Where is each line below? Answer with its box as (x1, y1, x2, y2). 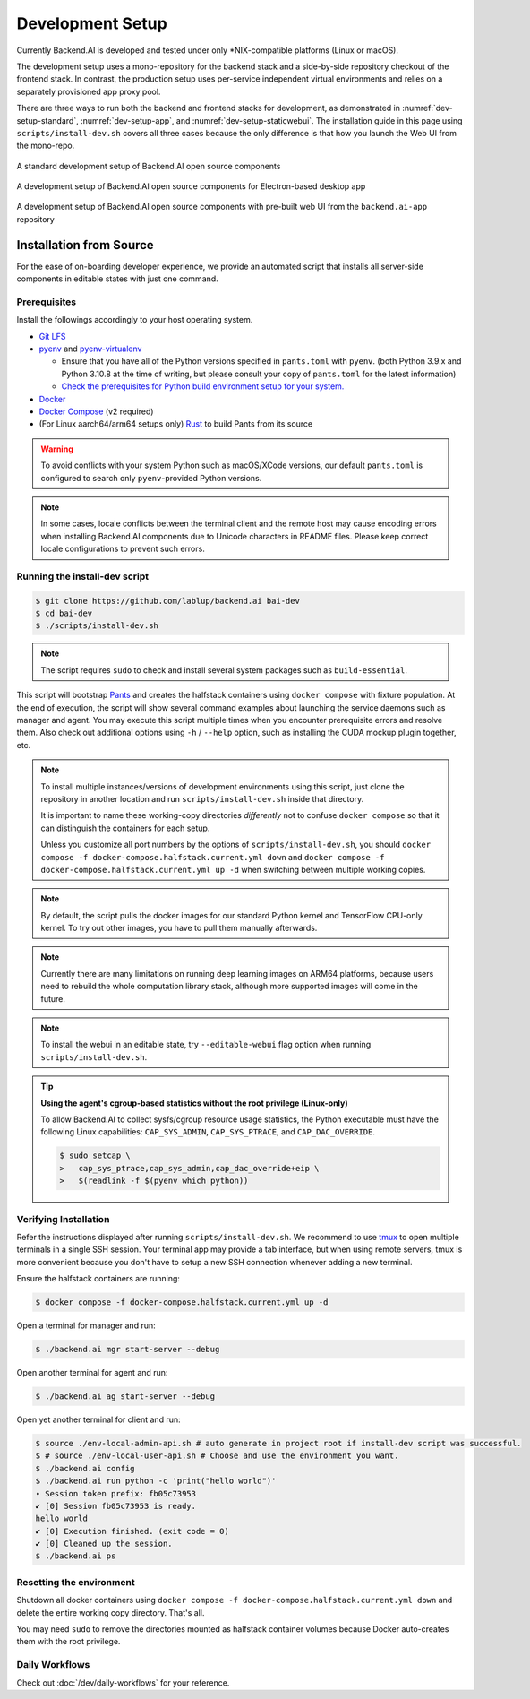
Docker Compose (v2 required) (38, 406, 154, 417)
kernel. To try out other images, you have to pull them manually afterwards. (40, 923, 318, 934)
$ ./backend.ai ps (35, 1551, 116, 1561)
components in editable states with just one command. (16, 273, 218, 284)
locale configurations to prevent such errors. (40, 543, 205, 555)
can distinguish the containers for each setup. (40, 823, 210, 833)
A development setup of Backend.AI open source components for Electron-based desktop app (16, 181, 366, 192)
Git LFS (38, 331, 66, 341)
